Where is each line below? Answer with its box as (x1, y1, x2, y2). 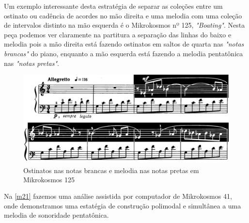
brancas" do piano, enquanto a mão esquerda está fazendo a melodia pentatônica (4, 48, 243, 58)
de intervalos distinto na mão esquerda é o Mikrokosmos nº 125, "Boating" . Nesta (4, 20, 245, 30)
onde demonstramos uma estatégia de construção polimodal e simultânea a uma (4, 200, 241, 210)
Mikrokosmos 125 (23, 175, 75, 185)
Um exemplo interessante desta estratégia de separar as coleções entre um (4, 1, 223, 11)
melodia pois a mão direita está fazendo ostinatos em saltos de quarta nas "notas (4, 39, 244, 49)
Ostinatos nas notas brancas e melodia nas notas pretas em (23, 165, 199, 175)
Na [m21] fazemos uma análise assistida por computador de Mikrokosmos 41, (4, 191, 232, 201)
